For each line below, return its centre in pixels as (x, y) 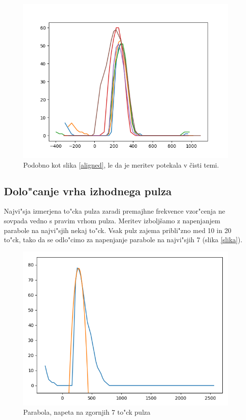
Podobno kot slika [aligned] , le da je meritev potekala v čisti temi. (121, 164)
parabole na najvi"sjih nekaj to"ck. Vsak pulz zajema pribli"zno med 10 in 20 (118, 230)
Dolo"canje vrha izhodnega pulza (88, 191)
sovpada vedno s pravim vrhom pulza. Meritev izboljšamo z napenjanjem (112, 220)
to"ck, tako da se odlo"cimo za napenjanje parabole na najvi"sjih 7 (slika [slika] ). (123, 240)
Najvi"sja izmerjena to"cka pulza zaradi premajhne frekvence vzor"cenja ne (115, 211)
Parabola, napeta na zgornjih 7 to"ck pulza (87, 412)
